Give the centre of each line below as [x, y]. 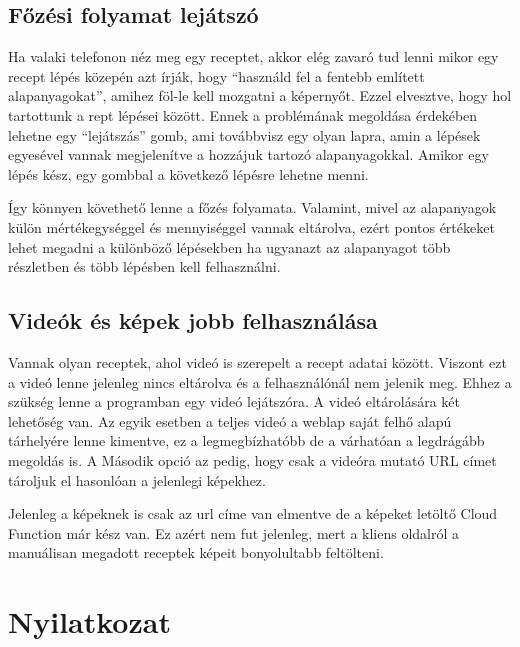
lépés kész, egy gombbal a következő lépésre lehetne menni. [188, 173]
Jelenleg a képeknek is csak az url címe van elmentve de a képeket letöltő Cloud [253, 513]
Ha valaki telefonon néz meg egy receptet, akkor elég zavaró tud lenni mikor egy [253, 56]
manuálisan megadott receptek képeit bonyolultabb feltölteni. [196, 552]
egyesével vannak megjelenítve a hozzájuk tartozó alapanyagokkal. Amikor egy [248, 154]
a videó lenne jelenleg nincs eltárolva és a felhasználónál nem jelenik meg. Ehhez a [260, 381]
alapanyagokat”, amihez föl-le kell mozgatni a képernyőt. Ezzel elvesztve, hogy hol [260, 95]
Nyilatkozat [89, 621]
